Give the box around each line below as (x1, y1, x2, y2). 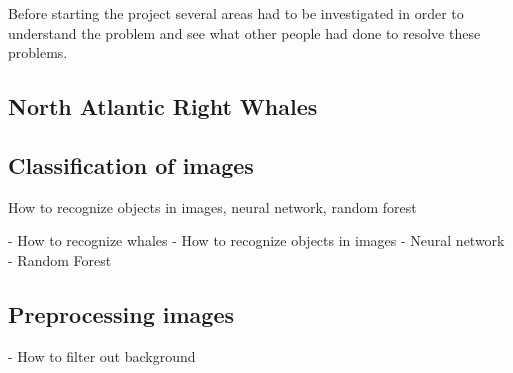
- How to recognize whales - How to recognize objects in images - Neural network (8, 230, 505, 251)
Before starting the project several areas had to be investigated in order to (8, 3, 464, 23)
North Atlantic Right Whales (8, 91, 318, 122)
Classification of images (8, 149, 254, 180)
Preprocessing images (8, 298, 234, 329)
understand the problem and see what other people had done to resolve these (8, 22, 481, 43)
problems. (8, 42, 68, 63)
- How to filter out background (8, 345, 196, 366)
